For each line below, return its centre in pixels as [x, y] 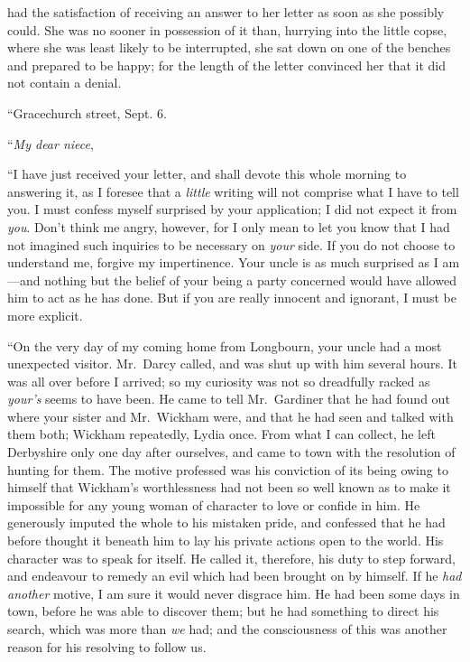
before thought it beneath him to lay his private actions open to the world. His [226, 541]
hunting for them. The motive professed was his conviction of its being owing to [228, 469]
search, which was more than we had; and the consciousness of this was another [227, 629]
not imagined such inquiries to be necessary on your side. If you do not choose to [231, 244]
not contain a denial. [65, 83]
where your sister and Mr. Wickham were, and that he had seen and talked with [230, 416]
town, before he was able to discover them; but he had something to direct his [223, 611]
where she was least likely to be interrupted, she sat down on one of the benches [229, 47]
